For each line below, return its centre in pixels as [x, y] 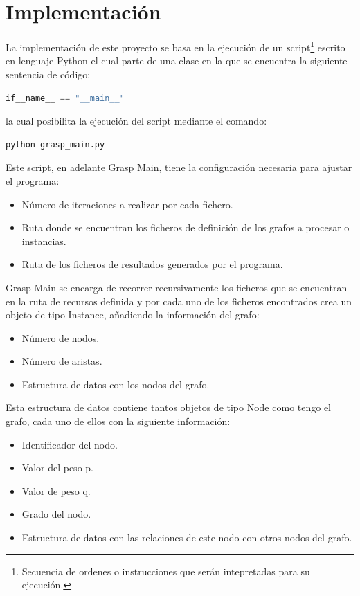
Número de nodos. [61, 337]
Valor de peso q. [56, 490]
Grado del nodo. [56, 514]
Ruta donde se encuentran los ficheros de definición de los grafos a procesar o [186, 227]
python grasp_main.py [55, 144]
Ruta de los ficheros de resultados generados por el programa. [152, 264]
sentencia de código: [48, 74]
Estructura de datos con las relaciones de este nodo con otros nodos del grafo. [187, 538]
